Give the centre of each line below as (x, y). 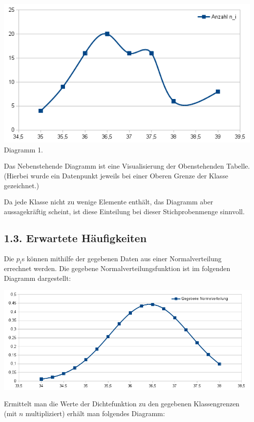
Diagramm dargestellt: (37, 278)
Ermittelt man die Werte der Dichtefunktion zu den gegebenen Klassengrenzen (122, 404)
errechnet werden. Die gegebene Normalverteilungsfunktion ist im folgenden (117, 268)
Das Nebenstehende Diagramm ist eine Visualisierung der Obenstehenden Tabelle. (127, 166)
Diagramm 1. (23, 149)
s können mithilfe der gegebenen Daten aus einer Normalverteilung (122, 258)
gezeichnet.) (21, 185)
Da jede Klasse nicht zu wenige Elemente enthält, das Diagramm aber (109, 202)
